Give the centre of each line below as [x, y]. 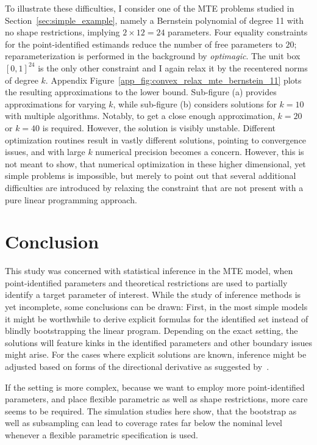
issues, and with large [45, 152]
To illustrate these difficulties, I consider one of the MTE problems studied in [150, 8]
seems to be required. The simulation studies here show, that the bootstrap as [151, 411]
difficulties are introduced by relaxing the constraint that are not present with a [154, 187]
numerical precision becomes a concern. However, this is [200, 152]
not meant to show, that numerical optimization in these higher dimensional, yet [155, 163]
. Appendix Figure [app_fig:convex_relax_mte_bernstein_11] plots [173, 80]
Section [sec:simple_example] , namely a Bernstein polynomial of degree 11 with [155, 20]
